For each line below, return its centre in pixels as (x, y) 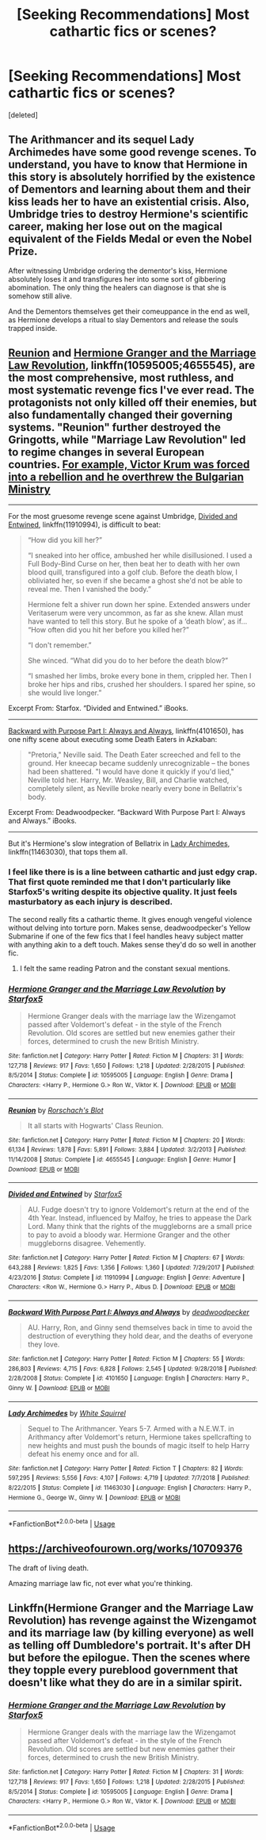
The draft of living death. (49, 1568)
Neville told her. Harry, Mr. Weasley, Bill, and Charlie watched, (128, 780)
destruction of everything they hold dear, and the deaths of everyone (140, 1336)
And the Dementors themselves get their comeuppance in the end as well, (129, 311)
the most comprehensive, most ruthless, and (121, 378)
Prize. (23, 252)
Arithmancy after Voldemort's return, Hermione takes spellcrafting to (139, 1437)
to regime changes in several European (106, 453)
